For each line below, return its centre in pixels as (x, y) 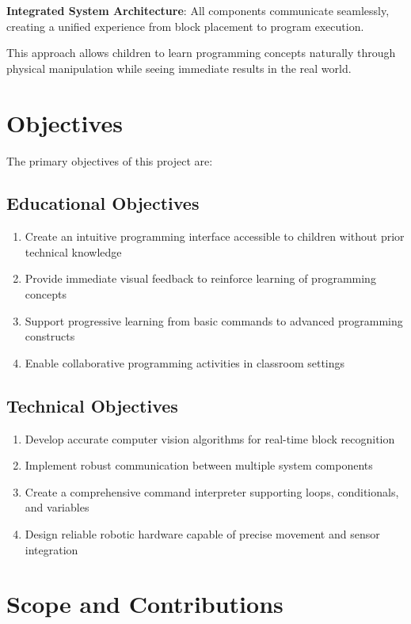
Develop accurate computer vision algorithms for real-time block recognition (210, 438)
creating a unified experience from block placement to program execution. (185, 26)
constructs (50, 336)
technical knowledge (73, 251)
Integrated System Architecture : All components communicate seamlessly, (198, 10)
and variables (57, 507)
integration (51, 549)
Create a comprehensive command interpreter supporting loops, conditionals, (212, 491)
